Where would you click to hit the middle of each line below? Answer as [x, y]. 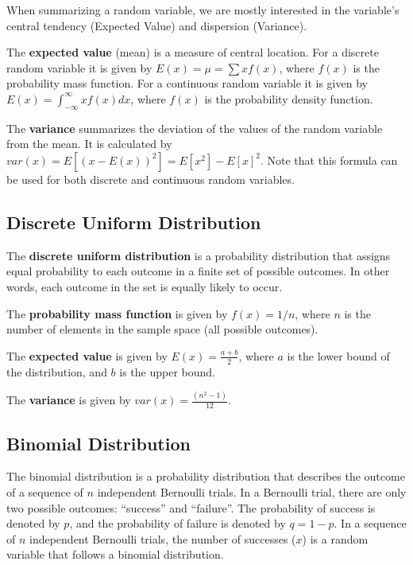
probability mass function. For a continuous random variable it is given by [187, 83]
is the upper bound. [167, 371]
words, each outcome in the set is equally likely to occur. [145, 286]
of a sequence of [45, 492]
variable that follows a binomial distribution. [115, 554]
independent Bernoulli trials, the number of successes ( [163, 538]
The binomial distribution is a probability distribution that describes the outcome [206, 476]
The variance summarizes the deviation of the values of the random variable [195, 128]
